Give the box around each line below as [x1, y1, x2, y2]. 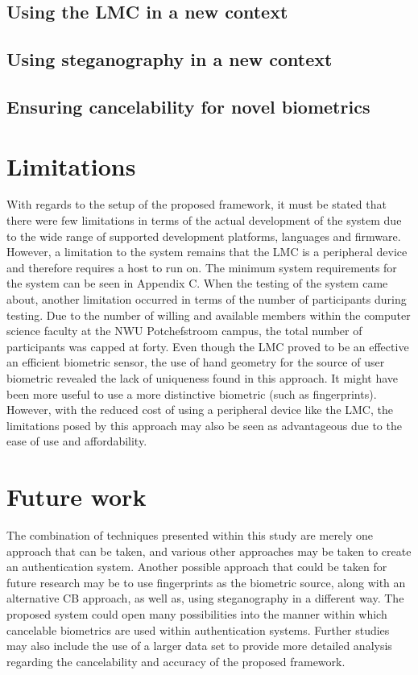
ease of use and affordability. [6, 433, 147, 449]
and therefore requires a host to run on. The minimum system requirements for [6, 259, 397, 275]
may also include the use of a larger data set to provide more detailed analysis [6, 637, 392, 654]
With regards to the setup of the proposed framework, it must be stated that [6, 196, 387, 213]
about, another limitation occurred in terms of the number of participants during [6, 291, 407, 308]
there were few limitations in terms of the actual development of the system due [6, 212, 402, 229]
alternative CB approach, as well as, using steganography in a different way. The [6, 590, 404, 607]
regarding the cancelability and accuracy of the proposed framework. [6, 652, 346, 669]
